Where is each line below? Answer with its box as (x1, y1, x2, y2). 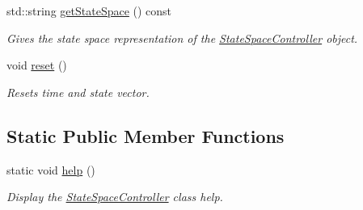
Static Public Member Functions (6, 123, 285, 148)
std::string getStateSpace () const (6, 2, 172, 19)
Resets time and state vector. (6, 83, 150, 100)
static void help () (6, 161, 95, 178)
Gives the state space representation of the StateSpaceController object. (6, 29, 358, 46)
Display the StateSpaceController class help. (6, 188, 223, 205)
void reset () (6, 57, 67, 73)
